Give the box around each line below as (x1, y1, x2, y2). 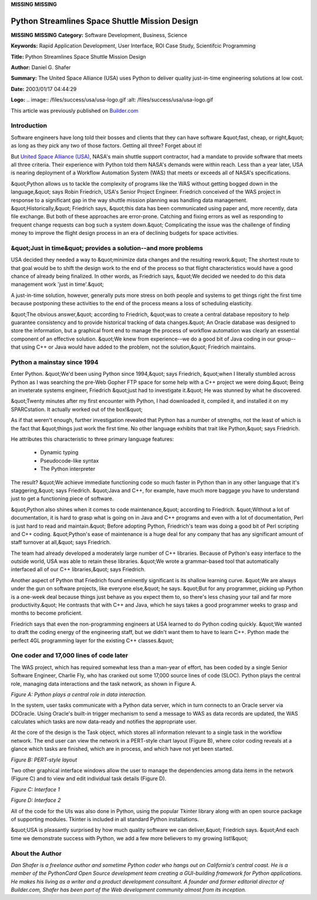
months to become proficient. (11, 609, 83, 616)
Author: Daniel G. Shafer (11, 64, 71, 71)
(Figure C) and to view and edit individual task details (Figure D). (11, 775, 167, 782)
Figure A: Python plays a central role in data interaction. (11, 690, 147, 698)
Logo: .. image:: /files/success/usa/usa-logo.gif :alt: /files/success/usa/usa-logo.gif (11, 96, 214, 103)
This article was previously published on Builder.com (11, 107, 139, 114)
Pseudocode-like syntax (40, 457, 99, 464)
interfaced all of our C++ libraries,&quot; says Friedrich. (11, 566, 146, 573)
